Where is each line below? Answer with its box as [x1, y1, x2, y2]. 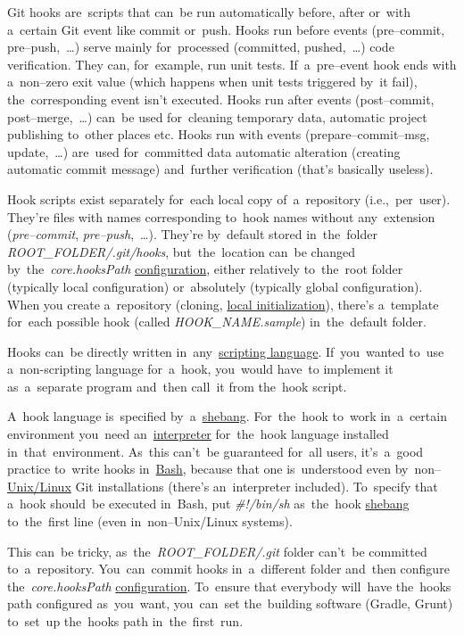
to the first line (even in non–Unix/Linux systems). [7, 512, 293, 531]
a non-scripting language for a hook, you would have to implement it [7, 359, 394, 378]
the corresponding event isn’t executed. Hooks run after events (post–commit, [7, 89, 435, 108]
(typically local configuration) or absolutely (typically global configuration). [7, 277, 423, 295]
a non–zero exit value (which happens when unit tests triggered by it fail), [7, 72, 418, 91]
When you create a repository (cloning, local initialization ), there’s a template [7, 294, 439, 313]
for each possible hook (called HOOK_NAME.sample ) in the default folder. [7, 312, 427, 331]
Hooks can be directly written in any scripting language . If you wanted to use [7, 342, 444, 360]
